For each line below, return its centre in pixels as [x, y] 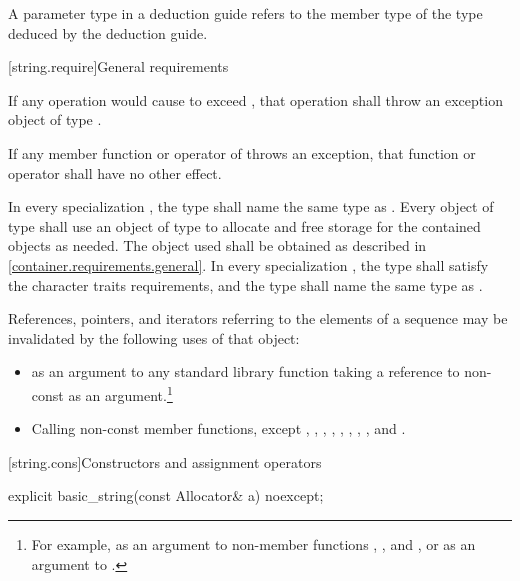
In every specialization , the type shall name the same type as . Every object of [251, 206]
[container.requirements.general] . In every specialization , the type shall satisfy [248, 264]
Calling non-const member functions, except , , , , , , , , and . [218, 428]
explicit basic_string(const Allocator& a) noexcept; [166, 495]
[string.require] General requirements [118, 66]
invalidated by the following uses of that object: [154, 337]
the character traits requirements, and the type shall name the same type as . [245, 284]
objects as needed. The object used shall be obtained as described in [217, 245]
